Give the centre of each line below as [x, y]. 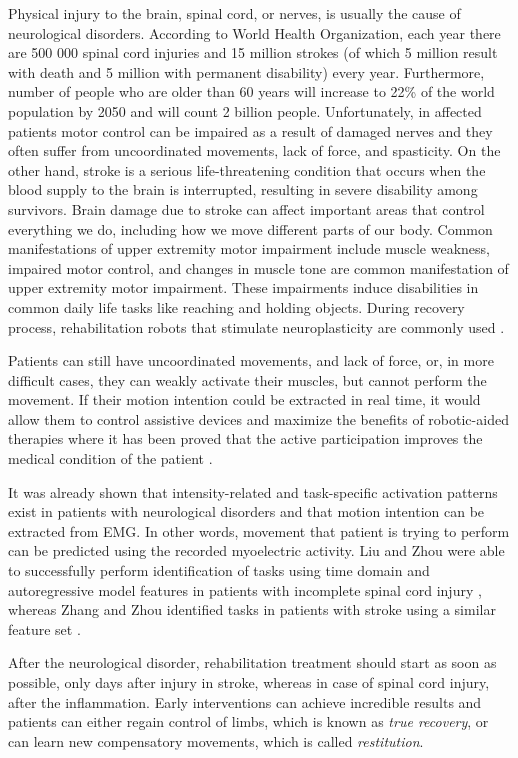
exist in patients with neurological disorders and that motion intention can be [246, 511]
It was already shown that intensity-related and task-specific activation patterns [253, 491]
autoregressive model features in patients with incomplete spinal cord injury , [245, 589]
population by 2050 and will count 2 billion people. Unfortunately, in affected [245, 110]
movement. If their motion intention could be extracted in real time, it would [244, 399]
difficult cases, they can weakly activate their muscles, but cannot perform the [247, 379]
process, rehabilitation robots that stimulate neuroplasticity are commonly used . [256, 326]
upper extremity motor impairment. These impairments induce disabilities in [243, 287]
